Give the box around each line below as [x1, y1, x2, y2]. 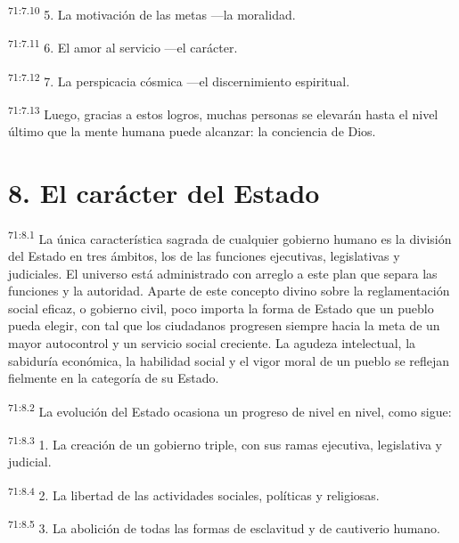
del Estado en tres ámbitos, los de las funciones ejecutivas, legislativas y [8, 246, 400, 264]
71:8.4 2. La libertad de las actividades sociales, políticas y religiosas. [8, 482, 380, 504]
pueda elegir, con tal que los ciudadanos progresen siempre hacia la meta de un [8, 316, 440, 335]
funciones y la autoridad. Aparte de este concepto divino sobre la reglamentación [8, 281, 450, 300]
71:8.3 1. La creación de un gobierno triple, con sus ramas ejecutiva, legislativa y [8, 432, 442, 453]
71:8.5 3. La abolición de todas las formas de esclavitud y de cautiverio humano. [8, 516, 440, 537]
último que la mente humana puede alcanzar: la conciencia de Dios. [8, 122, 376, 140]
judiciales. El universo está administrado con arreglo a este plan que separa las [8, 263, 438, 282]
